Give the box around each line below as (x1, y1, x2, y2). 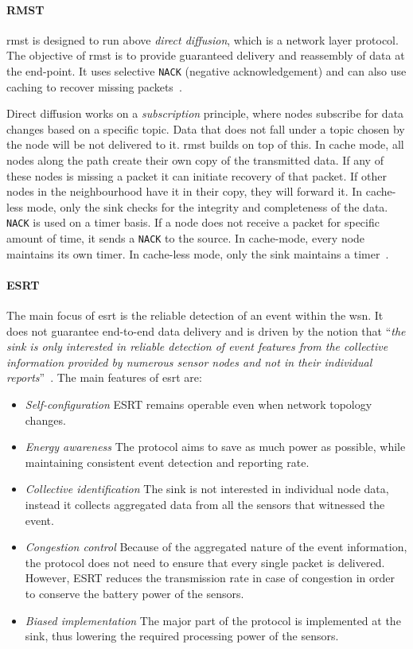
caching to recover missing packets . (6, 78, 182, 95)
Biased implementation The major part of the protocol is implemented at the (25, 612, 401, 628)
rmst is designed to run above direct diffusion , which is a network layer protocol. (6, 31, 399, 48)
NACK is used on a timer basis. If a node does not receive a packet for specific (6, 214, 380, 231)
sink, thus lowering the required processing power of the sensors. (25, 628, 339, 644)
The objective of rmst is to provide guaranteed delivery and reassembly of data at (6, 47, 405, 64)
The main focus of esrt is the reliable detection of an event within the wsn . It (6, 307, 384, 324)
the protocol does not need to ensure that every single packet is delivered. (25, 554, 385, 570)
